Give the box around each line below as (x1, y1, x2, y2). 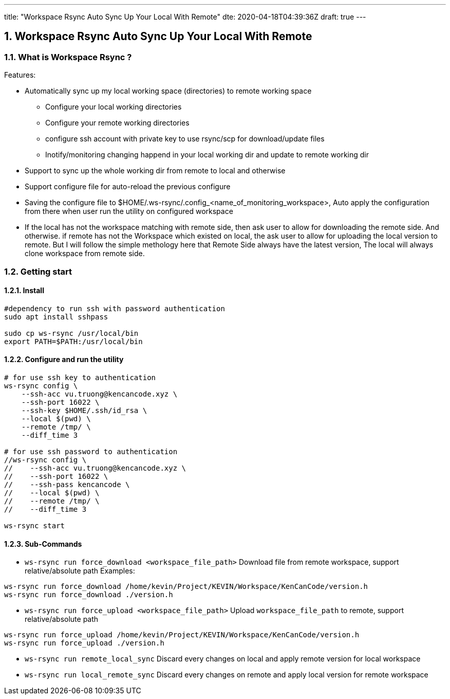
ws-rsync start (4, 522, 65, 530)
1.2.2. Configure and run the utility (4, 355, 124, 364)
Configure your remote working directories (45, 118, 190, 128)
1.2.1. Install (4, 286, 44, 295)
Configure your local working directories (45, 102, 182, 112)
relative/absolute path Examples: (25, 566, 135, 576)
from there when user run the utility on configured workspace (25, 207, 233, 216)
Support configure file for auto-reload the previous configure (25, 182, 231, 191)
